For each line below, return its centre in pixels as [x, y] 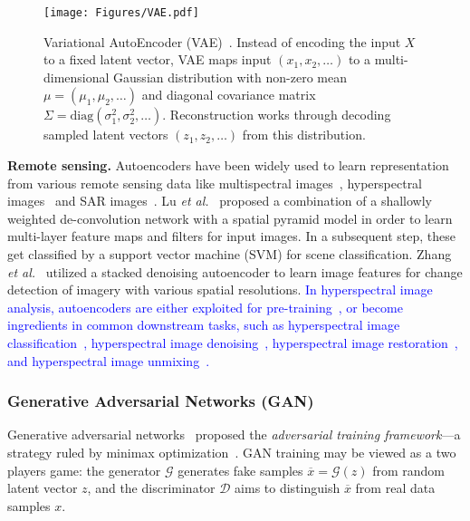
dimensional [77, 77]
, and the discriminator [151, 488]
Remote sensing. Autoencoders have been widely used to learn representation [228, 165]
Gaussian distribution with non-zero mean [230, 77]
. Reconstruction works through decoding [277, 115]
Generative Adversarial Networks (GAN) [161, 401]
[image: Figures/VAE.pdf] [121, 13]
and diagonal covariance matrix [229, 95]
